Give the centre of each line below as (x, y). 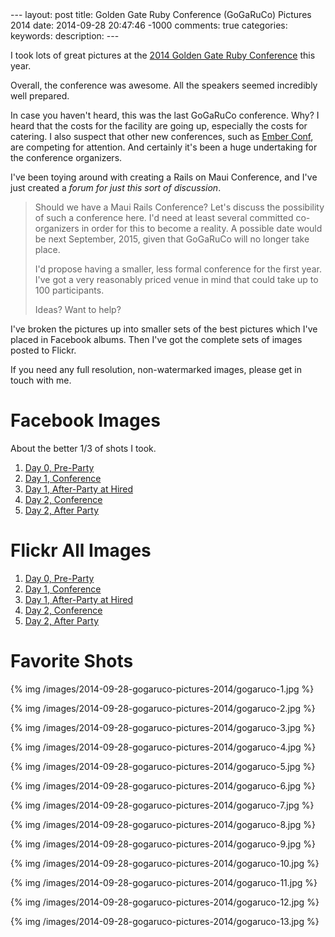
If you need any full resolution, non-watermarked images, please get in (156, 369)
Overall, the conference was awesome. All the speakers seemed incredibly (164, 85)
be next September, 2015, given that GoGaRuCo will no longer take (172, 239)
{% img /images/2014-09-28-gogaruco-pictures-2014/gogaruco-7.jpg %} (162, 805)
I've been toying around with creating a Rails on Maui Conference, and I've (164, 177)
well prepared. (40, 96)
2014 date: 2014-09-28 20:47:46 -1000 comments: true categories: (149, 25)
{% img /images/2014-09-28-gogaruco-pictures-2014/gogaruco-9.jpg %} (163, 844)
